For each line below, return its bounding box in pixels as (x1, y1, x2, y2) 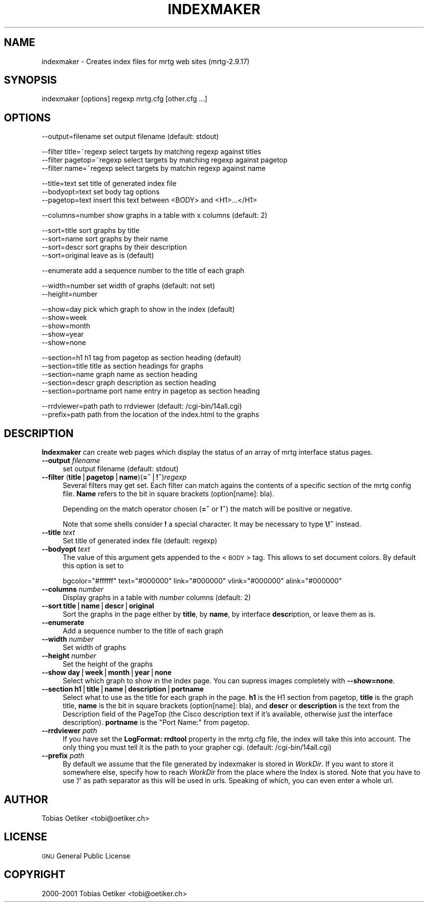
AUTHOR (4, 793, 48, 806)
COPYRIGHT (4, 868, 65, 881)
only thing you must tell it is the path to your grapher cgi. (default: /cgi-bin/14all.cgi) (63, 743, 332, 752)
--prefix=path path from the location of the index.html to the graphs (42, 410, 259, 419)
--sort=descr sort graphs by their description (42, 243, 187, 252)
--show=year (42, 330, 84, 339)
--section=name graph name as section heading (42, 370, 197, 379)
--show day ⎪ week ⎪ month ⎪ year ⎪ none (42, 668, 172, 677)
